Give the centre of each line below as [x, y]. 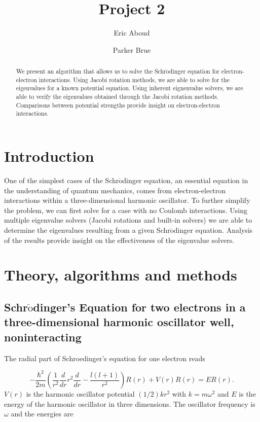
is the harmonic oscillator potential [80, 394]
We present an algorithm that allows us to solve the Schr [91, 71]
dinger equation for [194, 71]
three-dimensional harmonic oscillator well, [119, 322]
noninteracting [43, 337]
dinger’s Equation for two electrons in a [139, 307]
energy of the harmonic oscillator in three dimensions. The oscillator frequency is [130, 403]
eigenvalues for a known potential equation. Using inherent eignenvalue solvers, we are [129, 88]
